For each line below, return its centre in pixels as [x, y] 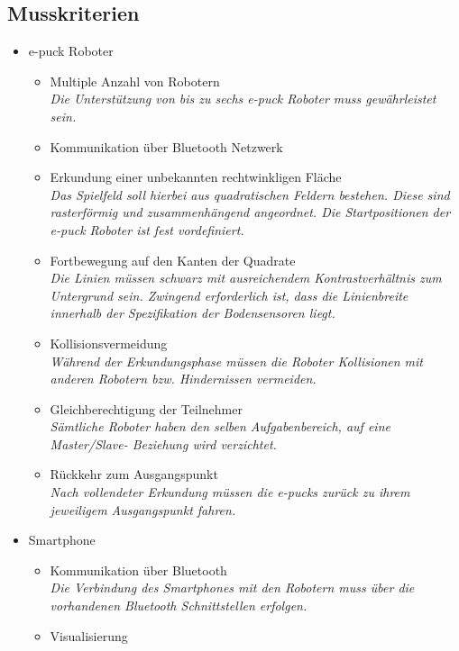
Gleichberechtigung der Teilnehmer [146, 408]
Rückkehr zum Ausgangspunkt [134, 474]
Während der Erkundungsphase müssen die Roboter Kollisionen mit [236, 361]
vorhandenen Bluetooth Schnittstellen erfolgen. [179, 606]
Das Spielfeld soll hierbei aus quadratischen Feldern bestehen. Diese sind [250, 194]
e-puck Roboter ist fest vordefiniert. [147, 229]
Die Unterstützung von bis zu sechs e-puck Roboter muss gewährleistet [243, 99]
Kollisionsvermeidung [109, 343]
